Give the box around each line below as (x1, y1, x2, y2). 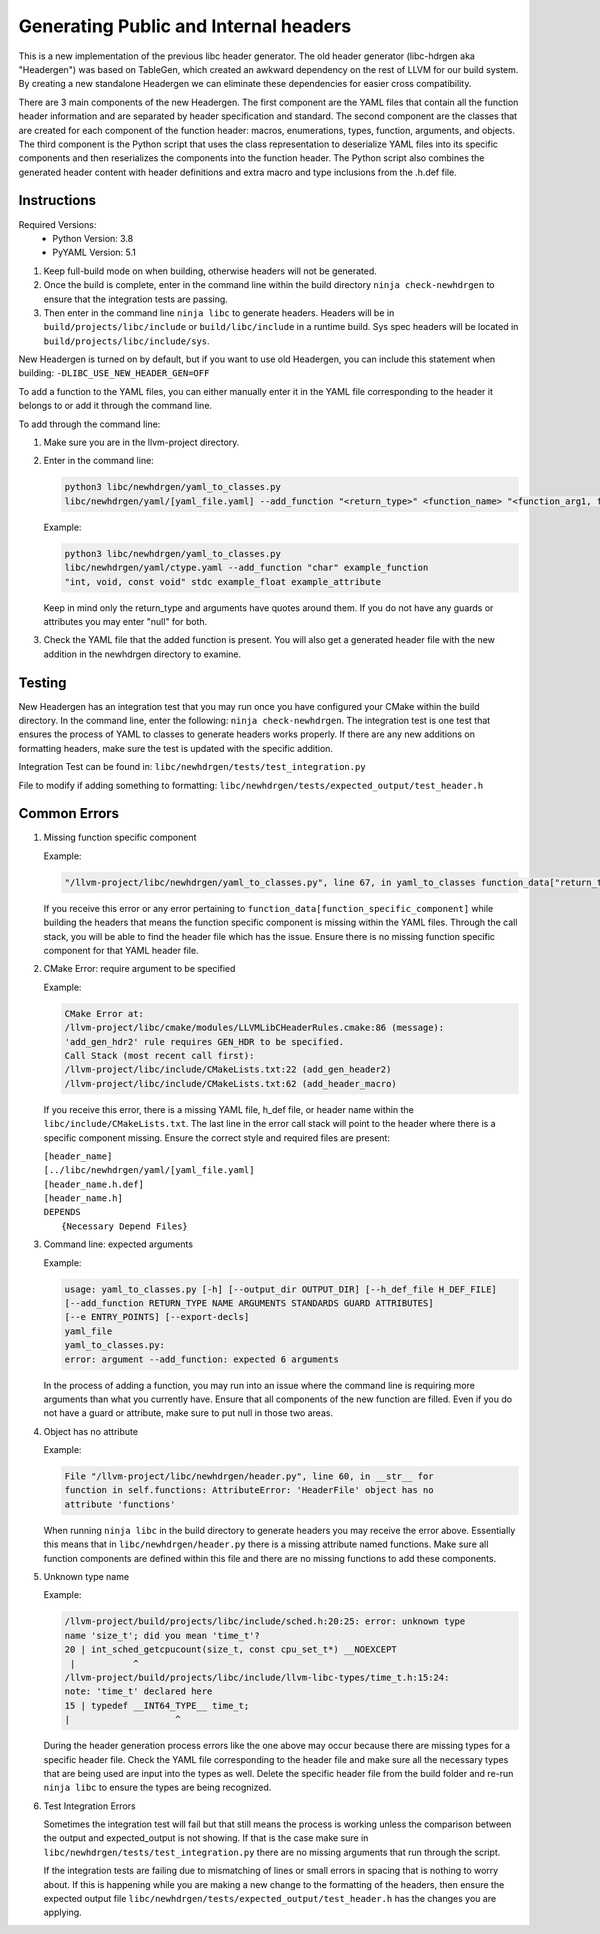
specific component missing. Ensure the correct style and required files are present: (43, 1131, 390, 1144)
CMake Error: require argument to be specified (43, 963, 236, 975)
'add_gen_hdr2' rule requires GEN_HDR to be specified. (64, 1036, 345, 1047)
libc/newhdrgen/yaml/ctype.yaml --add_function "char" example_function (64, 562, 429, 574)
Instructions (18, 192, 97, 209)
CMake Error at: (64, 1008, 145, 1019)
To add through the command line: (18, 418, 161, 430)
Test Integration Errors (43, 1800, 136, 1812)
